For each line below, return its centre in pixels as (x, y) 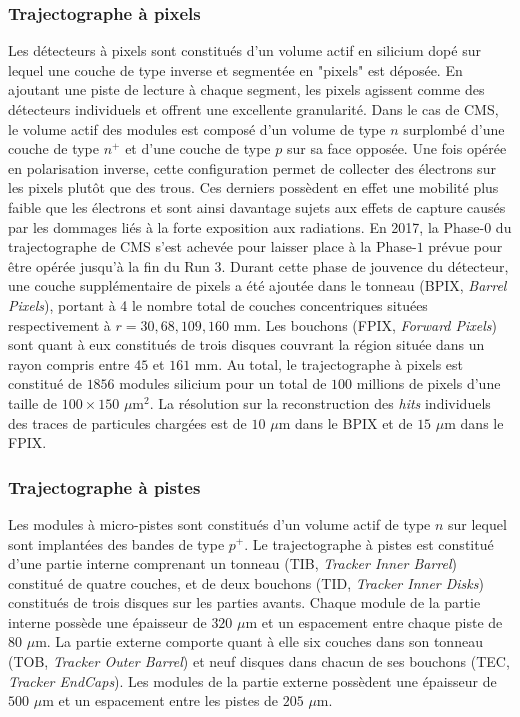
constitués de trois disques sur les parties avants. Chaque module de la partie (244, 602)
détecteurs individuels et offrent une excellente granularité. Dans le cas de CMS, (253, 109)
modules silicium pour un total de (223, 383)
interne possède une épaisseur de (107, 621)
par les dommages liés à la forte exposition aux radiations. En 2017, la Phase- (246, 226)
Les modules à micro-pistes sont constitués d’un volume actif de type (219, 523)
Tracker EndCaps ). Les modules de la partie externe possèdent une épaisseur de (252, 680)
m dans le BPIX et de (345, 422)
